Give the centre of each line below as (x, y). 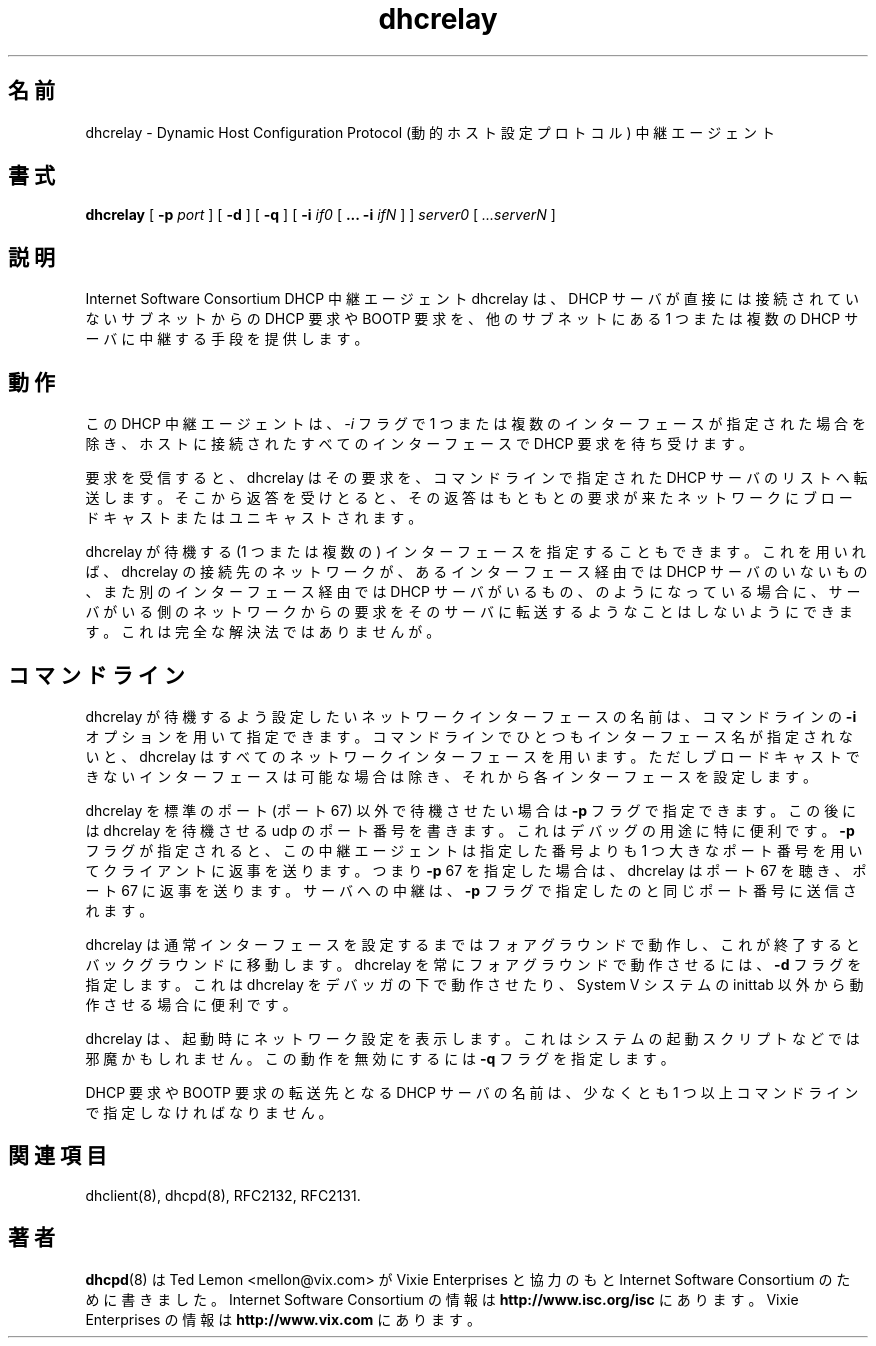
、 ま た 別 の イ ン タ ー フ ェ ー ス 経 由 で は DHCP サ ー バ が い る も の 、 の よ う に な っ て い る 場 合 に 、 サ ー (473, 592)
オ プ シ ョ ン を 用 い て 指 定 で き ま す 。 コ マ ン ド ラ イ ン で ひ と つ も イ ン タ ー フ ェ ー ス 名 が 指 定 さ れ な (469, 736)
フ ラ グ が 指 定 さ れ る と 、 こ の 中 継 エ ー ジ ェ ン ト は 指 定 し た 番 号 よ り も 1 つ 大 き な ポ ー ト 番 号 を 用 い (474, 850)
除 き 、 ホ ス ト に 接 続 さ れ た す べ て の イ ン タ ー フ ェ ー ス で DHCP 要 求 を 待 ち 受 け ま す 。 (419, 444)
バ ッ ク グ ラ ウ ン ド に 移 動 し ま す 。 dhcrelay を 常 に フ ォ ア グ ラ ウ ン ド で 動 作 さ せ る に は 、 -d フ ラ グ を (473, 964)
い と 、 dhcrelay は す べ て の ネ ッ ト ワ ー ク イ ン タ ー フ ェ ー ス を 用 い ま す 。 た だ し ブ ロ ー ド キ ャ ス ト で (472, 756)
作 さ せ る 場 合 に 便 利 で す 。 (191, 1004)
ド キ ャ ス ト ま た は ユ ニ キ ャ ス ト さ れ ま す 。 (254, 518)
